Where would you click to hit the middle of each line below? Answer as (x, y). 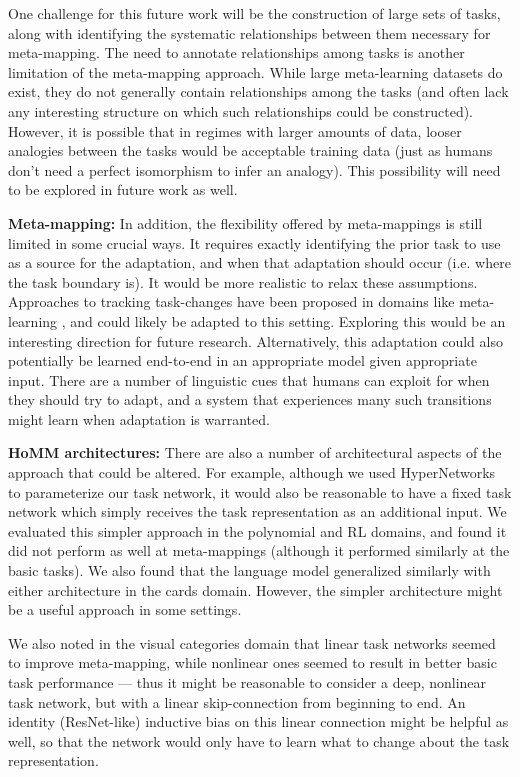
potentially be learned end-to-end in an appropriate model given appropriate (242, 360)
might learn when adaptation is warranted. (139, 418)
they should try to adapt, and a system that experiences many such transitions (250, 399)
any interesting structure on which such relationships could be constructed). (241, 110)
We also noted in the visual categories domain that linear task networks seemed (252, 642)
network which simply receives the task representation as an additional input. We (257, 511)
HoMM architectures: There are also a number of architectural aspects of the (255, 452)
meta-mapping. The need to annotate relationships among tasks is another (236, 52)
